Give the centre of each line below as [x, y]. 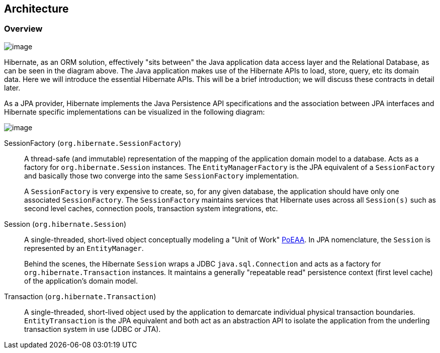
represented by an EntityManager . [84, 248]
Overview [23, 29]
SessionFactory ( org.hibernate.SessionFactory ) [93, 143]
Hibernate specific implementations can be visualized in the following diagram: [135, 112]
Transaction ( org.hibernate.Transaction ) [80, 296]
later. [12, 87]
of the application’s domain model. [81, 281]
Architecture [36, 9]
